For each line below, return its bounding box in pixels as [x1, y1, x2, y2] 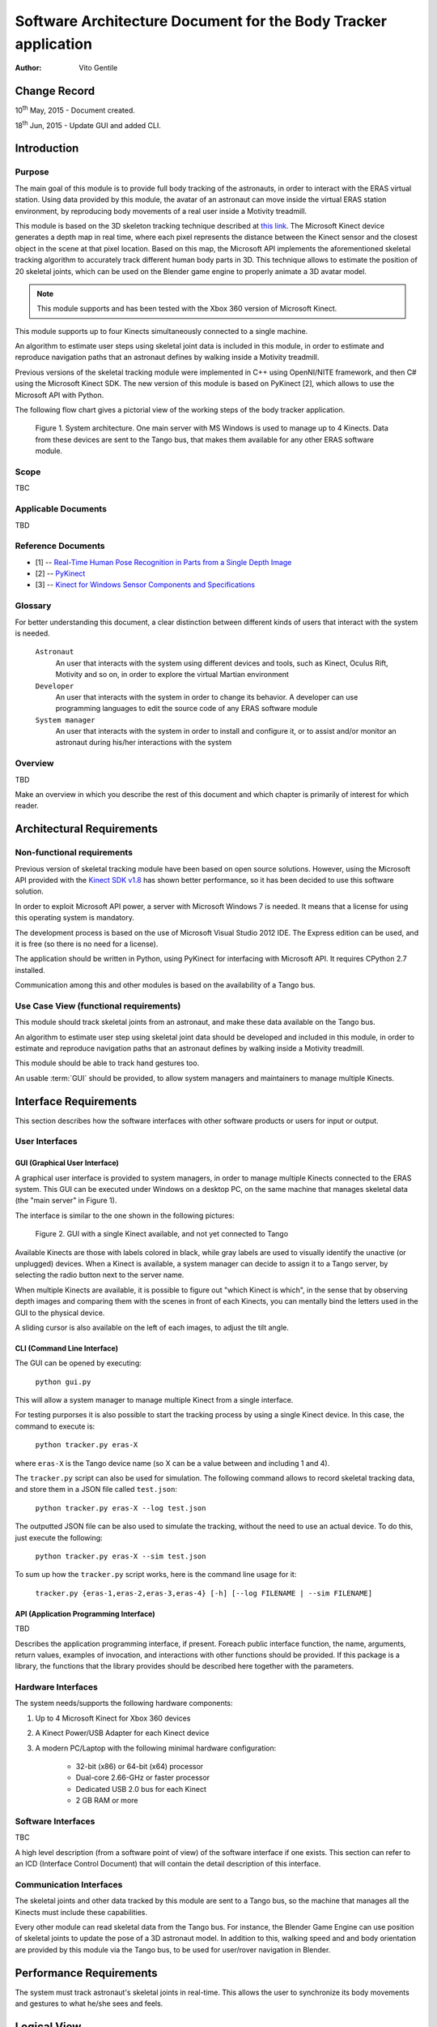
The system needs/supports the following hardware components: [15, 1699, 234, 1708]
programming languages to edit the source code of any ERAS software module [55, 704, 318, 714]
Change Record [15, 84, 95, 98]
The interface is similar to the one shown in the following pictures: [15, 1211, 235, 1220]
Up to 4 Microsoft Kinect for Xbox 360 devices [35, 1713, 191, 1723]
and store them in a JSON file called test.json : [15, 1485, 178, 1494]
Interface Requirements [15, 1095, 138, 1108]
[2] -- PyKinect [35, 568, 86, 579]
